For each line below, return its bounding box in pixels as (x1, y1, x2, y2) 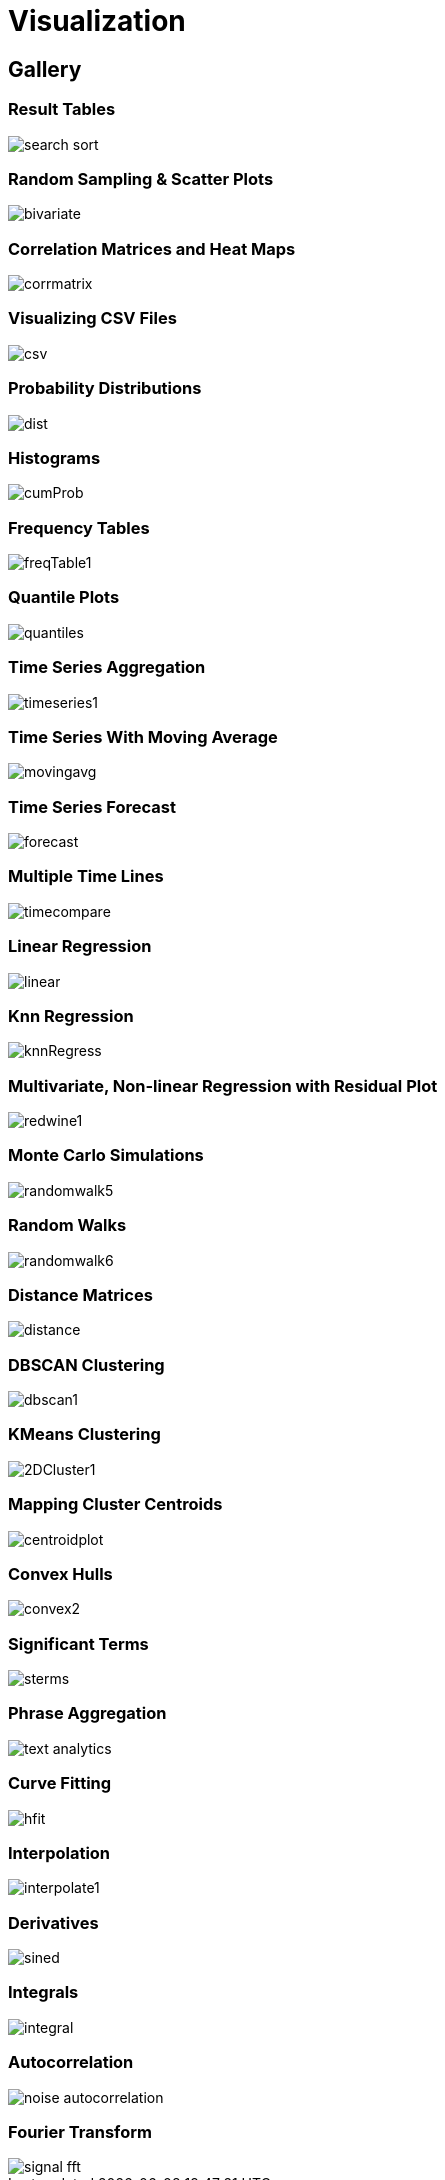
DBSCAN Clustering (8, 1354, 165, 1375)
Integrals (8, 1982, 79, 2003)
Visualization (8, 4, 186, 38)
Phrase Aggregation (8, 1703, 167, 1724)
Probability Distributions (8, 378, 202, 399)
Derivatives (8, 1912, 99, 1933)
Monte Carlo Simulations (8, 1145, 204, 1166)
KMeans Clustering (8, 1424, 161, 1445)
